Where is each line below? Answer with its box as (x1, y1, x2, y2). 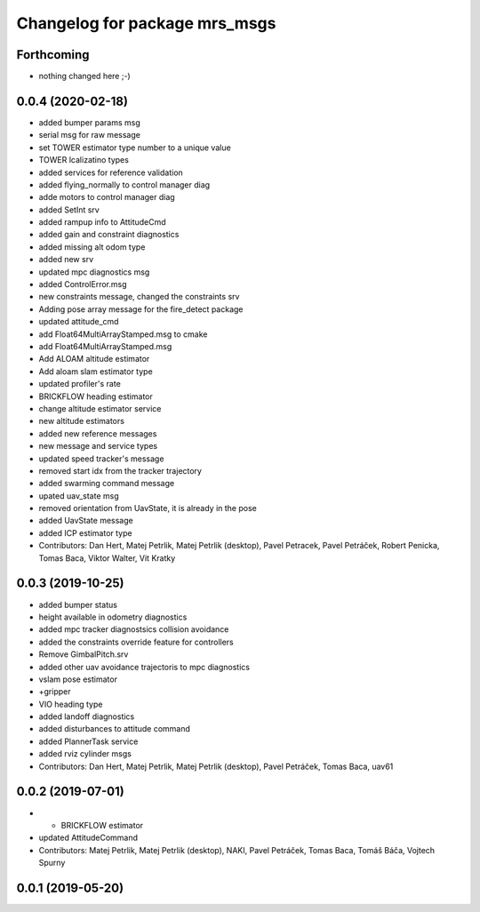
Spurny (38, 858, 66, 868)
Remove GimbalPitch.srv (38, 649, 129, 660)
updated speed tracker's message (38, 453, 164, 464)
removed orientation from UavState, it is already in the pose (38, 503, 257, 514)
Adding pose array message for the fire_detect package (38, 303, 244, 315)
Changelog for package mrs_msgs (16, 13, 276, 33)
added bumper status (38, 599, 117, 610)
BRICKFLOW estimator (60, 820, 144, 830)
